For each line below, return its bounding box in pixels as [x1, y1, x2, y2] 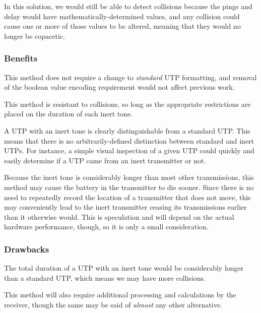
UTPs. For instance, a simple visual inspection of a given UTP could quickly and [4, 145, 254, 156]
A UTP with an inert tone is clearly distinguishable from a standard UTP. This [4, 125, 250, 136]
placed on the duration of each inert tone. [4, 108, 133, 119]
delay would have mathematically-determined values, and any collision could [4, 11, 240, 21]
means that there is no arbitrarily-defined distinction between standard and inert [4, 135, 254, 146]
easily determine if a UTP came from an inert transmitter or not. [4, 155, 206, 165]
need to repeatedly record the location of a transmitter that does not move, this [4, 192, 251, 202]
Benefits [4, 52, 38, 65]
